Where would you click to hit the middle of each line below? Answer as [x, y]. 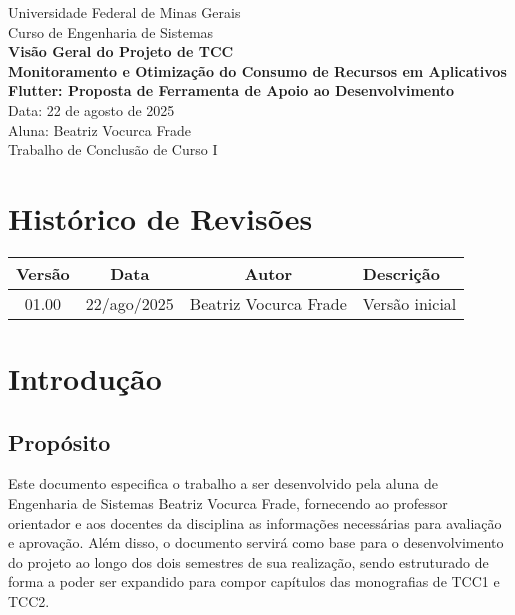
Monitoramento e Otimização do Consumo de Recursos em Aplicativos [257, 70]
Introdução [85, 378]
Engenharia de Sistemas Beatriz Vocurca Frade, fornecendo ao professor [228, 503]
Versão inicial [409, 303]
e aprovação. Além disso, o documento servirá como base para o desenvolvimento [256, 542]
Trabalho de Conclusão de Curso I [113, 149]
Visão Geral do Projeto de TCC [121, 51]
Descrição [401, 273]
